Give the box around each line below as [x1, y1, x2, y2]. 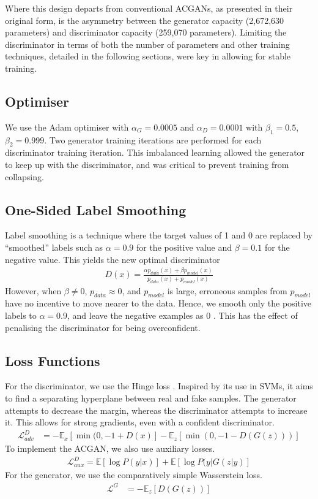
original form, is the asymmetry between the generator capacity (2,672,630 [5, 13, 284, 26]
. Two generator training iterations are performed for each [44, 133, 262, 146]
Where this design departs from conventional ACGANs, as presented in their [5, 2, 293, 14]
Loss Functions [5, 351, 100, 370]
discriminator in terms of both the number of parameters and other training [5, 37, 290, 50]
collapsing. [5, 170, 44, 183]
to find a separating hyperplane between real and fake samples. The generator [5, 392, 297, 404]
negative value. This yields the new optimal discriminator [5, 253, 220, 265]
